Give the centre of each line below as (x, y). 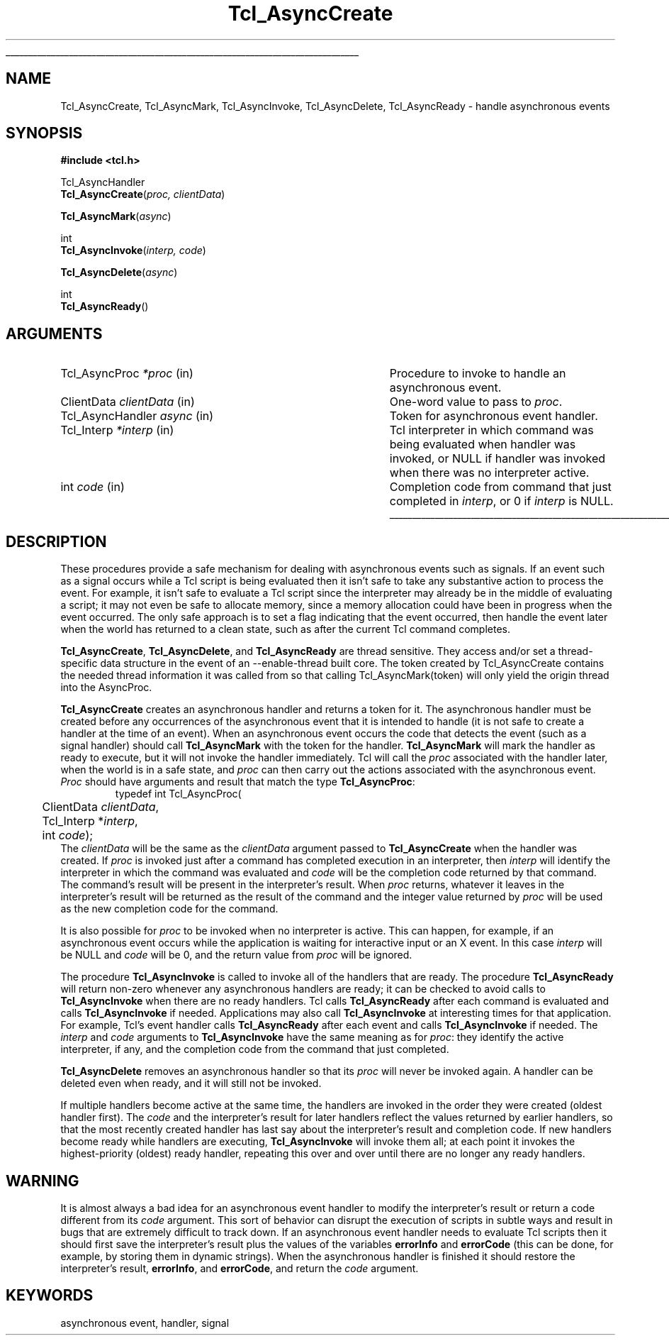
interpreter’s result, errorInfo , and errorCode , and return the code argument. (240, 1268)
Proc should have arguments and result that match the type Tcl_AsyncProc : (238, 782)
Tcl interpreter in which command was (491, 430)
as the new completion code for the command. (169, 909)
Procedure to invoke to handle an (478, 374)
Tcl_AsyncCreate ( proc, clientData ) (143, 194)
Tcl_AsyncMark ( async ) (116, 216)
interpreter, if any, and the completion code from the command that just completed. (255, 1049)
